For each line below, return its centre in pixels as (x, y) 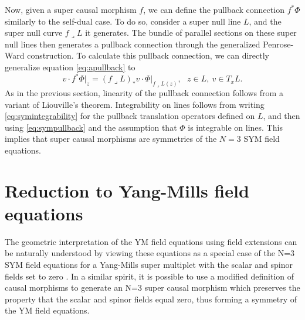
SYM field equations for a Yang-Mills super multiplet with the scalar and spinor (149, 264)
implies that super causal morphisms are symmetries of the (111, 139)
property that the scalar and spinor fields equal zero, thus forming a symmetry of (151, 299)
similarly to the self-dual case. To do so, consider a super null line (123, 21)
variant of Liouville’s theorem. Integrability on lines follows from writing (135, 104)
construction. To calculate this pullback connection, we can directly (148, 55)
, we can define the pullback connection (214, 9)
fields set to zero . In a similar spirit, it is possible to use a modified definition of (150, 276)
